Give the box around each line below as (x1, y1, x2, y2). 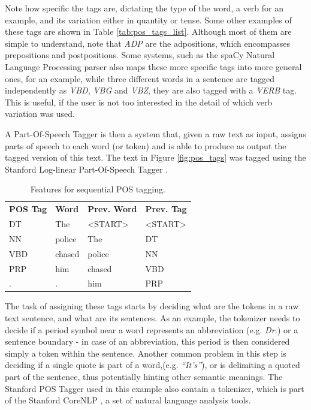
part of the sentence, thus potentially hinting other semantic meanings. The (5, 370, 283, 383)
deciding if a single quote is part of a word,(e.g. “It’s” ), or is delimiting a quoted (5, 358, 300, 371)
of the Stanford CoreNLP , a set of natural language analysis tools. (5, 394, 251, 406)
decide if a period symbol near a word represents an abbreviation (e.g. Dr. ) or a (5, 323, 298, 336)
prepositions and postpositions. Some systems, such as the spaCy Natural (5, 49, 275, 61)
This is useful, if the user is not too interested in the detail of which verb (5, 95, 273, 108)
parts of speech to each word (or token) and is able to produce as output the (5, 139, 286, 152)
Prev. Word (87, 203, 137, 215)
